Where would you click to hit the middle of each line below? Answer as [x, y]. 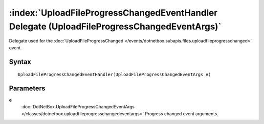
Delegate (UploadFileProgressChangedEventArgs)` [115, 26]
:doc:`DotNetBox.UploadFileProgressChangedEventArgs [78, 107]
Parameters [27, 88]
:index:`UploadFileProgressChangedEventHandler [113, 13]
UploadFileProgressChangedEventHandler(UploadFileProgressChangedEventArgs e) [114, 75]
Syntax [20, 62]
